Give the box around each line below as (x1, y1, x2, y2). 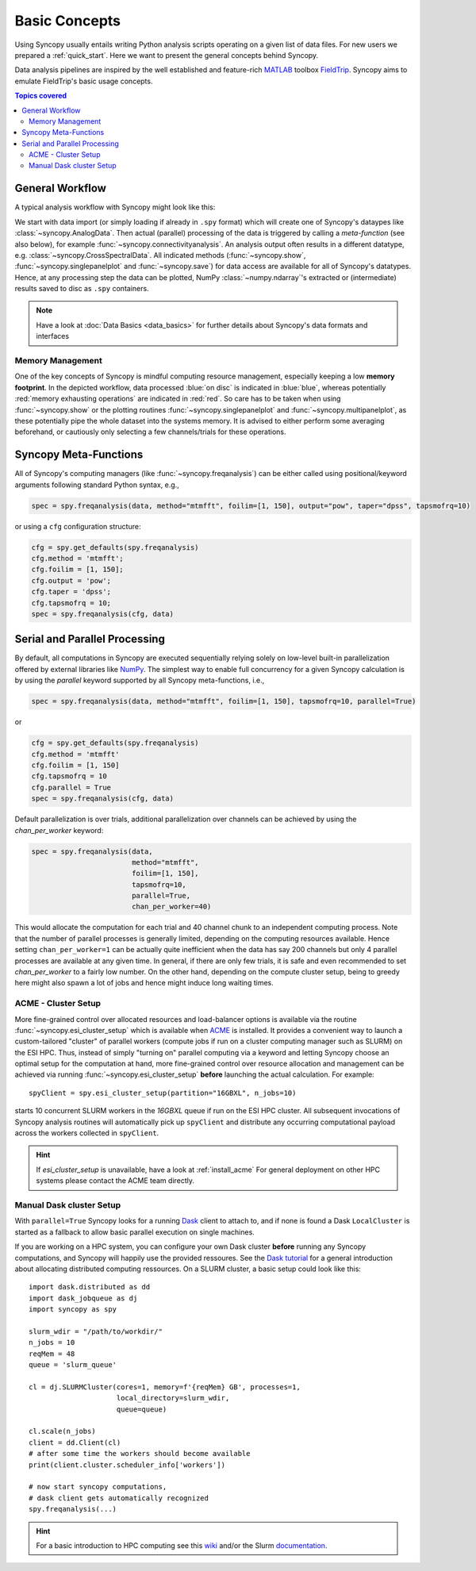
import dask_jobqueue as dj (29, 1293, 138, 1303)
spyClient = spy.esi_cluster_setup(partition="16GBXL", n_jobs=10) (29, 1088, 297, 1097)
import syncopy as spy (29, 1305, 117, 1314)
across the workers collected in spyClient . (14, 1128, 159, 1138)
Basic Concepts (14, 12, 121, 29)
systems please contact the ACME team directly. (36, 1176, 194, 1185)
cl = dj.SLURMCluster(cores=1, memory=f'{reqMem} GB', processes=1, (29, 1382, 301, 1392)
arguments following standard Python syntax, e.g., (14, 480, 180, 490)
